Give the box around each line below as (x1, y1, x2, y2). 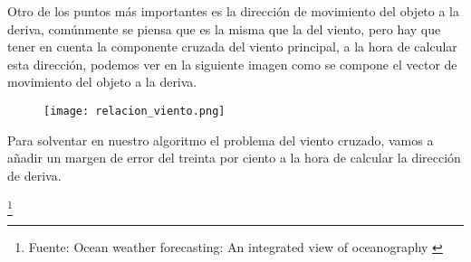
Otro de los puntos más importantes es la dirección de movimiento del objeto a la (7, 2, 460, 20)
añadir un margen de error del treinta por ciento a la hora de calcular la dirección (7, 148, 461, 167)
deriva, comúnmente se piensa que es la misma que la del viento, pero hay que (7, 19, 441, 38)
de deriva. (7, 165, 62, 184)
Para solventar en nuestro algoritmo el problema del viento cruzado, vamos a (7, 130, 434, 149)
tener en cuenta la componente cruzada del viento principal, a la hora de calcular (7, 37, 457, 56)
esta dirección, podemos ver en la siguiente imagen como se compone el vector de (7, 54, 457, 73)
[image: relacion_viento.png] (43, 104, 226, 117)
